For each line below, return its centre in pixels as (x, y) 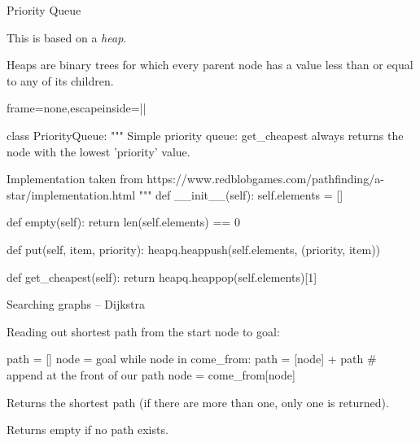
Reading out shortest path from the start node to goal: (143, 331)
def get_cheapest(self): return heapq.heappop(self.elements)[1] (162, 276)
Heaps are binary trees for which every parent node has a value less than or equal (210, 65)
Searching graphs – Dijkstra (76, 304)
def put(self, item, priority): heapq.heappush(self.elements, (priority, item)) (194, 249)
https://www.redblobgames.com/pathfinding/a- (265, 179)
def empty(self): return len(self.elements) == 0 (123, 222)
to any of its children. (60, 80)
